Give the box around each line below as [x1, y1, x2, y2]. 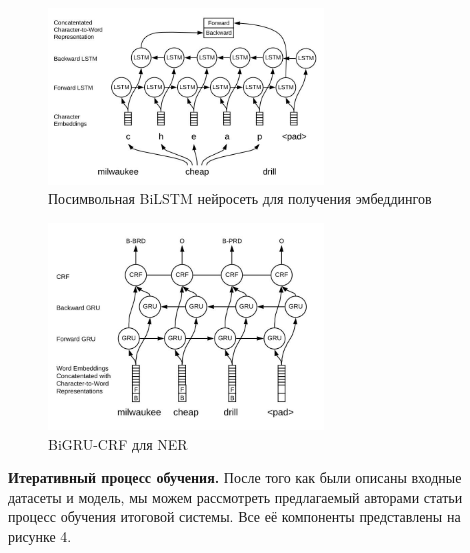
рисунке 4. [8, 526, 72, 547]
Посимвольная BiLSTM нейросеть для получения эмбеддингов [48, 188, 432, 209]
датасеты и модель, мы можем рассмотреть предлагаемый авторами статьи [8, 486, 463, 507]
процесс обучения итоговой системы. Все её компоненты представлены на [8, 506, 461, 527]
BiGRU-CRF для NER [48, 433, 188, 454]
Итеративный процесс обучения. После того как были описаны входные [8, 467, 462, 488]
